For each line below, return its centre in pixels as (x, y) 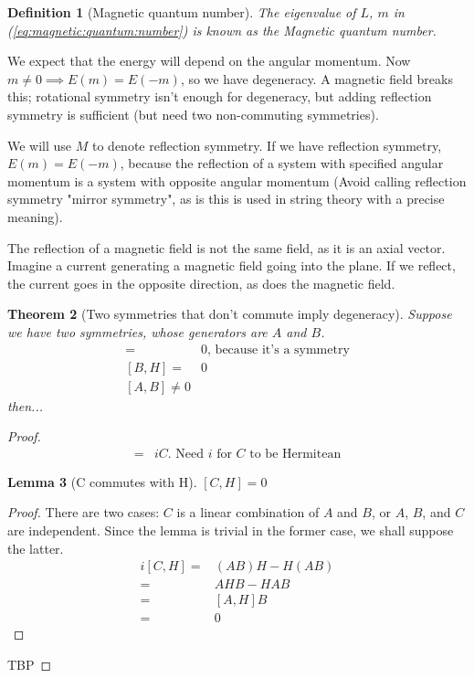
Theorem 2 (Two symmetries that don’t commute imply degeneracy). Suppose (230, 314)
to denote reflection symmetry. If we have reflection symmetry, (267, 145)
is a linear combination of (248, 512)
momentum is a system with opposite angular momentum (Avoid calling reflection (237, 180)
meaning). (35, 216)
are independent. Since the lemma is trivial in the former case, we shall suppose (231, 530)
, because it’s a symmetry (279, 350)
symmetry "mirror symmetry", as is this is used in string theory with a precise (226, 199)
